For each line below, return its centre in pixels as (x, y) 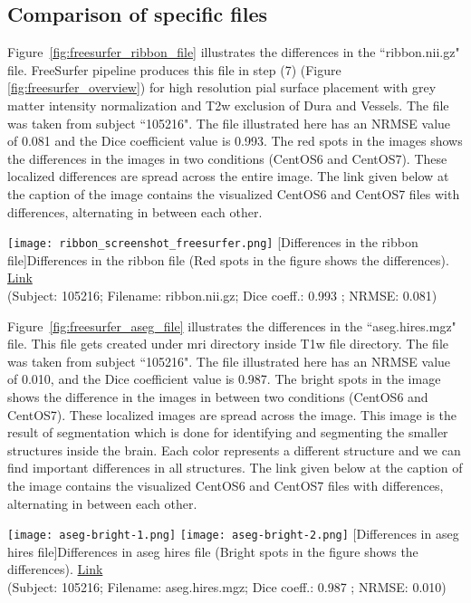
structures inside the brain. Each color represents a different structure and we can (234, 450)
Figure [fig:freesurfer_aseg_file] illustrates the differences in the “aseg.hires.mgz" (232, 325)
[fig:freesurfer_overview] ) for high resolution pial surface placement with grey (222, 87)
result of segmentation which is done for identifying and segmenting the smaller (228, 432)
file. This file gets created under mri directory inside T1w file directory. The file (228, 344)
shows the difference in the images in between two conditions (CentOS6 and (218, 396)
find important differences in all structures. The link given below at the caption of (235, 468)
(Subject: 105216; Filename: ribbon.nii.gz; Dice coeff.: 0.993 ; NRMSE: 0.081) (222, 295)
